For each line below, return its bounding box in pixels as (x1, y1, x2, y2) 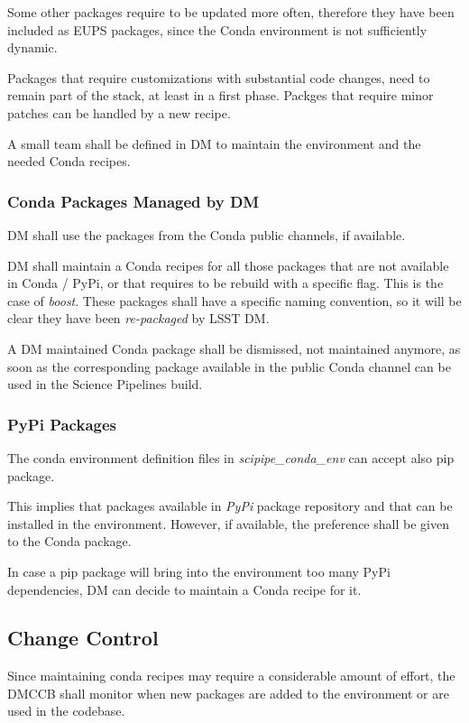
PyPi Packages (7, 412, 116, 435)
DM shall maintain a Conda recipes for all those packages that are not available (7, 255, 449, 274)
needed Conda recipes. (7, 152, 131, 171)
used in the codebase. (7, 701, 125, 720)
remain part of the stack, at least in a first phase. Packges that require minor (7, 86, 434, 105)
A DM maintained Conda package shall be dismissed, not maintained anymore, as (7, 338, 461, 357)
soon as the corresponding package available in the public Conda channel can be (7, 357, 451, 375)
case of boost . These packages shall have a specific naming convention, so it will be (7, 291, 462, 310)
